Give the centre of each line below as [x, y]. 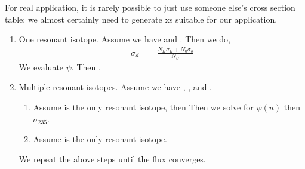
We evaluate [41, 67]
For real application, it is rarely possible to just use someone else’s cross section [150, 7]
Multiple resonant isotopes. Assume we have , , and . [115, 87]
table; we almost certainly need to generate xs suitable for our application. [141, 19]
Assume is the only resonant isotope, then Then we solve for [143, 107]
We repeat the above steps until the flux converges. [112, 159]
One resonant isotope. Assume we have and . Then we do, [124, 39]
